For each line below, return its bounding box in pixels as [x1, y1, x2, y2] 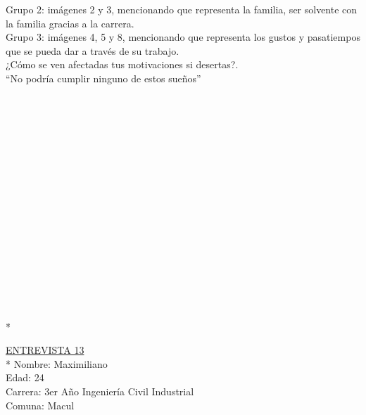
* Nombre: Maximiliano [6, 356, 108, 371]
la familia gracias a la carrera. [6, 15, 134, 30]
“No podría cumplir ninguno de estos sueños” [6, 70, 201, 85]
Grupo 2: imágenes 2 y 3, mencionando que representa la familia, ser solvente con [6, 2, 358, 16]
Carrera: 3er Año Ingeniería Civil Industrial [6, 384, 194, 399]
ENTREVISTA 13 [6, 343, 84, 357]
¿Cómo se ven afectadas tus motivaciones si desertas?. [6, 57, 239, 72]
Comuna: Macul [6, 397, 75, 412]
